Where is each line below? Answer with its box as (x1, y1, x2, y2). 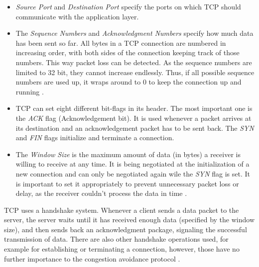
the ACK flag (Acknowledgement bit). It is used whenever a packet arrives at (15, 112, 252, 123)
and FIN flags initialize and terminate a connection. (15, 132, 174, 143)
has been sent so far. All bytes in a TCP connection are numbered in (15, 37, 226, 48)
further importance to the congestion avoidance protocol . (4, 253, 180, 264)
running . (15, 86, 44, 96)
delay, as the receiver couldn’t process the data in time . (15, 188, 187, 198)
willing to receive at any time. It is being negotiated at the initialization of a (15, 159, 250, 169)
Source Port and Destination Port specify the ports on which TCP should (15, 1, 241, 11)
